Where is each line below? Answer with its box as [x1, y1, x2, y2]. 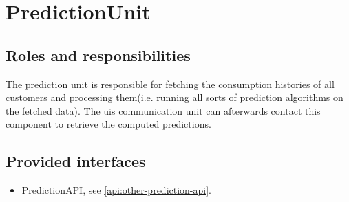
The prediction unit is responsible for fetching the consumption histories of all [6, 76, 335, 91]
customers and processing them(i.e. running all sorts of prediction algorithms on [6, 90, 343, 104]
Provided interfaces [6, 150, 146, 172]
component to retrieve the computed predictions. [6, 117, 211, 131]
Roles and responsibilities [6, 44, 191, 65]
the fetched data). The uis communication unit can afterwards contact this [6, 103, 321, 117]
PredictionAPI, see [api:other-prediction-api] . [21, 183, 212, 197]
